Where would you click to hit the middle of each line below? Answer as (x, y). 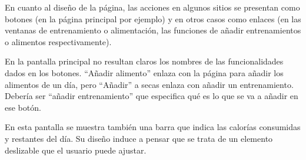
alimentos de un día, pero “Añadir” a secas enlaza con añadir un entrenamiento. (149, 84)
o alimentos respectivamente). (58, 41)
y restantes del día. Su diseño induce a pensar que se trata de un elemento (139, 138)
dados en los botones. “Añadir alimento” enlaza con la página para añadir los (144, 72)
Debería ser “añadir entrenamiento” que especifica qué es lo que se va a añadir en (152, 96)
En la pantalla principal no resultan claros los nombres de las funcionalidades (144, 61)
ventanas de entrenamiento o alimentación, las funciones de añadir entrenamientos (153, 30)
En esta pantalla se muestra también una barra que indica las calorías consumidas (153, 127)
